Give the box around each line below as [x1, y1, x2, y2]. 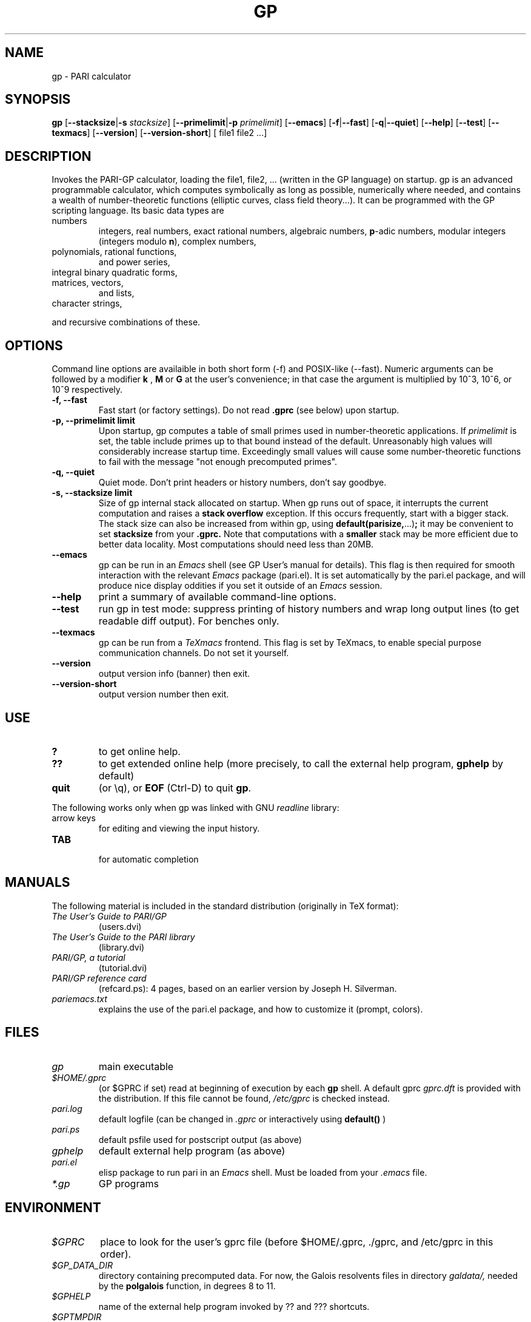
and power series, [98, 257, 170, 268]
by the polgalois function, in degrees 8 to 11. [98, 1280, 276, 1291]
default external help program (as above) [98, 1144, 286, 1157]
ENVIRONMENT [5, 1200, 101, 1216]
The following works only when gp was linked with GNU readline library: [52, 802, 339, 813]
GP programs [98, 1177, 159, 1190]
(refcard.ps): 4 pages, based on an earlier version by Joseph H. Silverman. [98, 983, 397, 994]
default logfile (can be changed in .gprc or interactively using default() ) [98, 1113, 386, 1124]
